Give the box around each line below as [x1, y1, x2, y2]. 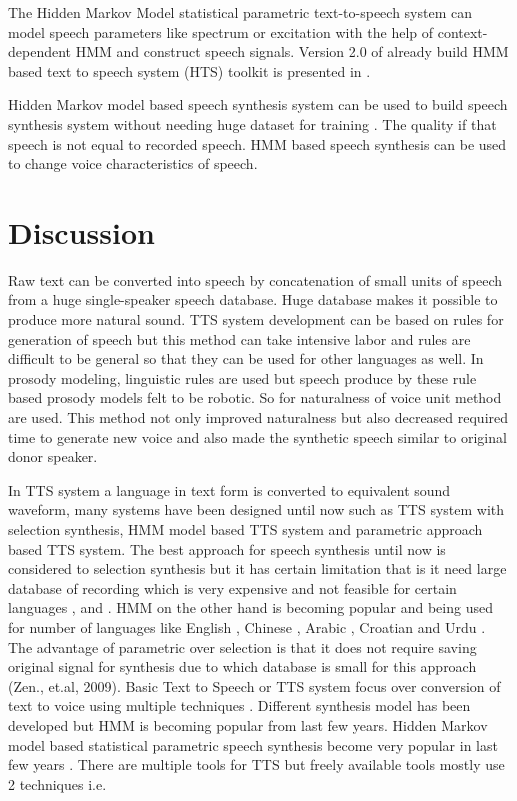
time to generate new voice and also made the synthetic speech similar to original [8, 426, 507, 447]
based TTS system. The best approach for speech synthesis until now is [8, 538, 446, 559]
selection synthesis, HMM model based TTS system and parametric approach [8, 519, 483, 539]
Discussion [8, 211, 155, 252]
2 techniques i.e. [8, 773, 107, 794]
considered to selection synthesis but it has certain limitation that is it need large [8, 558, 507, 579]
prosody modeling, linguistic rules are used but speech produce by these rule [8, 367, 477, 388]
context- [437, 21, 488, 42]
